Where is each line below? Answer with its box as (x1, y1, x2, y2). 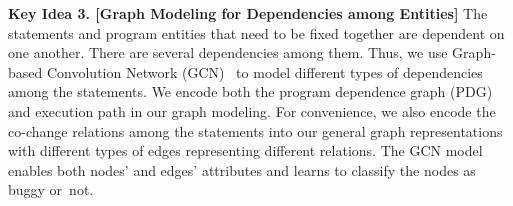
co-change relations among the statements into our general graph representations (8, 120, 503, 141)
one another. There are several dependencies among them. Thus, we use (8, 42, 448, 63)
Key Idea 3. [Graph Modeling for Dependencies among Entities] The (8, 3, 488, 23)
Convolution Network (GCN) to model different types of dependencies (46, 61, 483, 82)
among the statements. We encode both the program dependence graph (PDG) (8, 81, 493, 102)
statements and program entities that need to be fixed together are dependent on (8, 22, 505, 43)
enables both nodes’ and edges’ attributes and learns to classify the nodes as (8, 159, 476, 180)
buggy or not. (8, 179, 94, 200)
